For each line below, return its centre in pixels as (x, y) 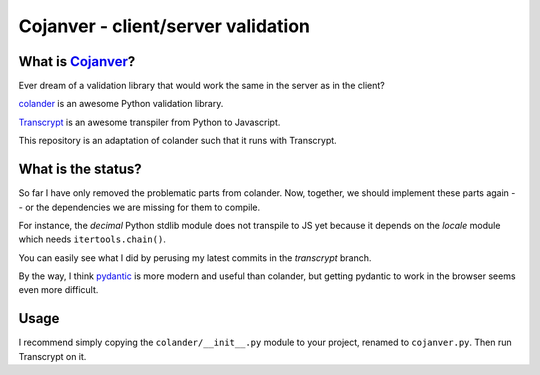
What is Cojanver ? (77, 61)
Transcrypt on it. (52, 356)
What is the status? (80, 169)
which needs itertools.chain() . (92, 239)
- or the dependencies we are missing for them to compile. (139, 207)
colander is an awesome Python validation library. (121, 104)
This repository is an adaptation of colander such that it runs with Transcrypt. (177, 141)
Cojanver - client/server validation (164, 26)
